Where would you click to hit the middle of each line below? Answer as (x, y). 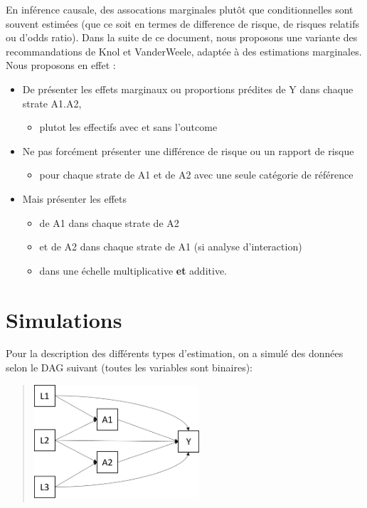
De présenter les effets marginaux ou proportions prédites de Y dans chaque (188, 89)
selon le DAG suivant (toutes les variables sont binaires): (129, 367)
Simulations (64, 319)
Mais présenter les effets (74, 198)
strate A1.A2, (52, 103)
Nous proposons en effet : (61, 65)
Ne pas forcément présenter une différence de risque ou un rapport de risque (188, 150)
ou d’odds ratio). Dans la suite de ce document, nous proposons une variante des (182, 37)
